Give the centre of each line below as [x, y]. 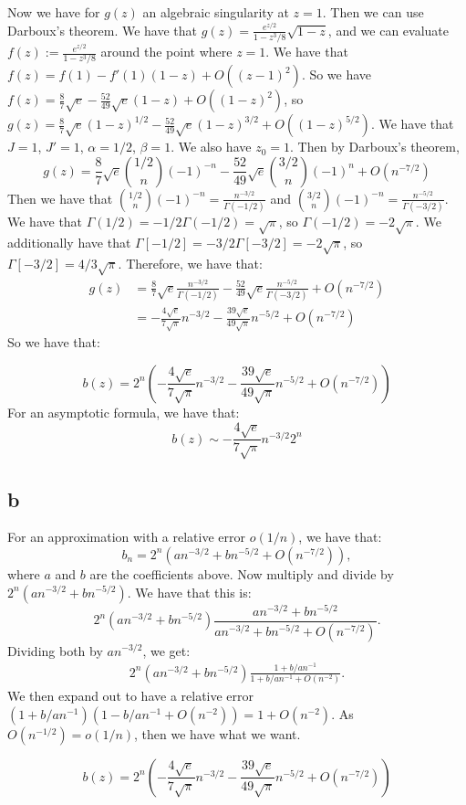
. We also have [211, 147]
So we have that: [54, 342]
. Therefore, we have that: [190, 263]
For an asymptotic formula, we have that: [124, 412]
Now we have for [54, 12]
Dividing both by [55, 650]
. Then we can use [373, 12]
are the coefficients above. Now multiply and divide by [242, 573]
